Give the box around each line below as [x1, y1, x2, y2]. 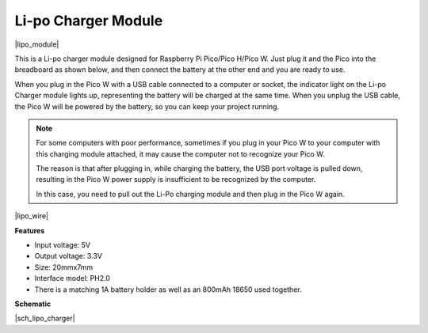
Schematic [14, 299, 52, 308]
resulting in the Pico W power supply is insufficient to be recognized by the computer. [36, 175, 316, 184]
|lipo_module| [14, 40, 59, 49]
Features [14, 225, 45, 235]
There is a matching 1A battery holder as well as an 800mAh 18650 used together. [34, 285, 302, 294]
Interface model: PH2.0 [34, 274, 111, 283]
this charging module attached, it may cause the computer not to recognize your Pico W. [36, 149, 325, 158]
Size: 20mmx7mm [34, 262, 94, 272]
